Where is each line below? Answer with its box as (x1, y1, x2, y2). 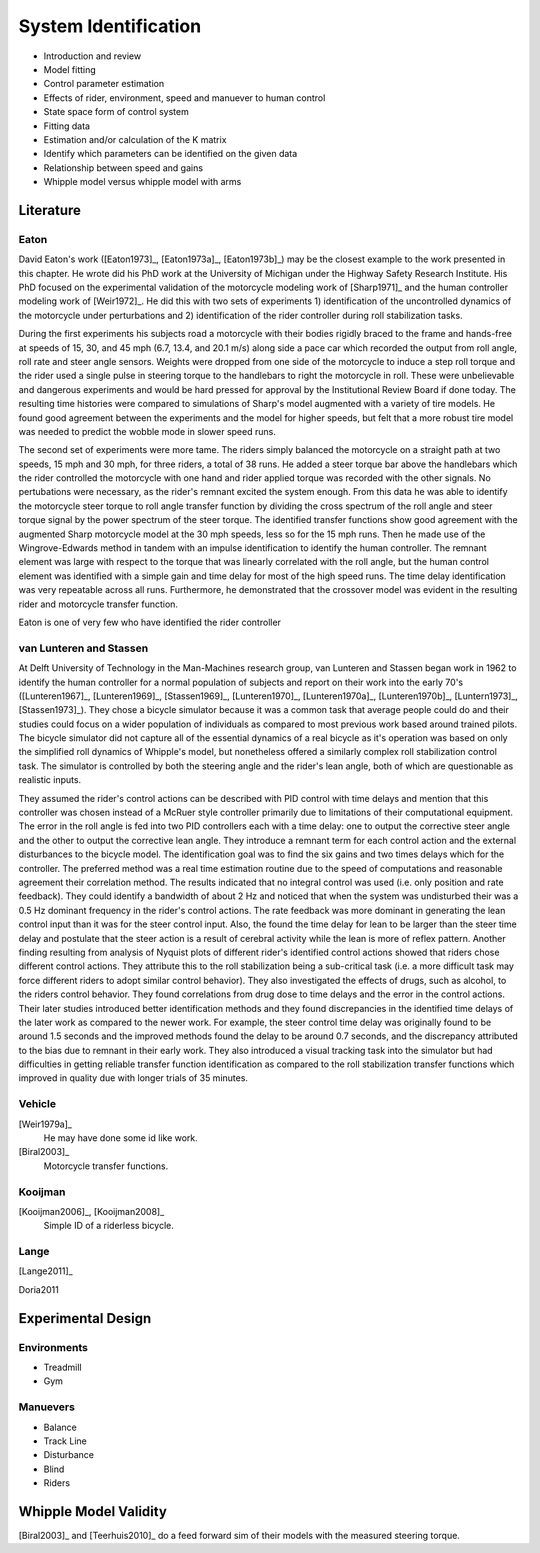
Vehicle (18, 1097, 57, 1111)
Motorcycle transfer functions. (43, 1160, 169, 1172)
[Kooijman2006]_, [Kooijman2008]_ (18, 1205, 165, 1217)
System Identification (18, 15, 202, 37)
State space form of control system (43, 106, 189, 118)
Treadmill (43, 1361, 82, 1373)
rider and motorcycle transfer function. (18, 598, 179, 610)
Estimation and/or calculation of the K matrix (43, 133, 227, 145)
